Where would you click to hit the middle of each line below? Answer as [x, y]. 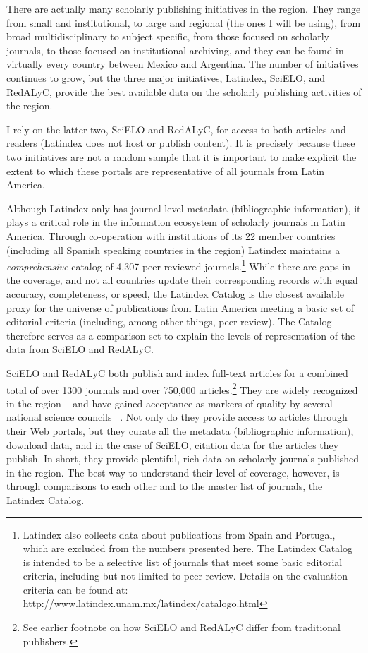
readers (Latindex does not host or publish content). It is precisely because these [181, 143]
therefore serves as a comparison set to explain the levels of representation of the [181, 335]
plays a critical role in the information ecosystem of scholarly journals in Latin [176, 222]
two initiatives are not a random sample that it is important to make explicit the [182, 156]
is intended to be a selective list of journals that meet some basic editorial [183, 562]
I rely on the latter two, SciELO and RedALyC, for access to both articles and [176, 129]
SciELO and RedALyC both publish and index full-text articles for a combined [177, 372]
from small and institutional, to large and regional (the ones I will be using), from [184, 22]
